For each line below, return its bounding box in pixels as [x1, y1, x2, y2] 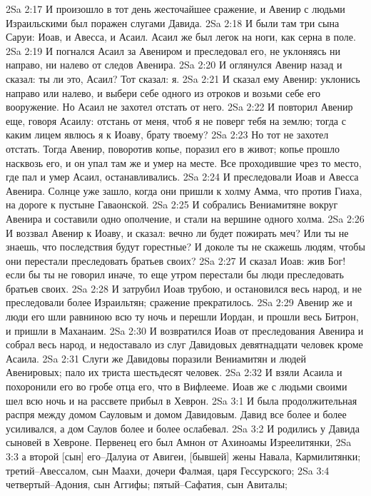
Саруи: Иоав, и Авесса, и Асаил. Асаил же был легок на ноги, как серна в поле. [6, 29, 356, 44]
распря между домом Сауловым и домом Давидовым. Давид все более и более [6, 407, 347, 422]
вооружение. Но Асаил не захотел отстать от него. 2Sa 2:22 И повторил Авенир [6, 99, 353, 114]
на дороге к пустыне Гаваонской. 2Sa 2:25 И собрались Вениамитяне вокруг [6, 197, 338, 212]
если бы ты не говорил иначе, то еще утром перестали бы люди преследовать [6, 267, 344, 282]
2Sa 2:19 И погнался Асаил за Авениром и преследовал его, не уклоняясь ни [6, 43, 341, 58]
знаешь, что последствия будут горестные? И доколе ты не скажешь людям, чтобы [6, 239, 365, 254]
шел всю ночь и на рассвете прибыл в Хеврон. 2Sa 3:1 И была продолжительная [6, 393, 357, 408]
